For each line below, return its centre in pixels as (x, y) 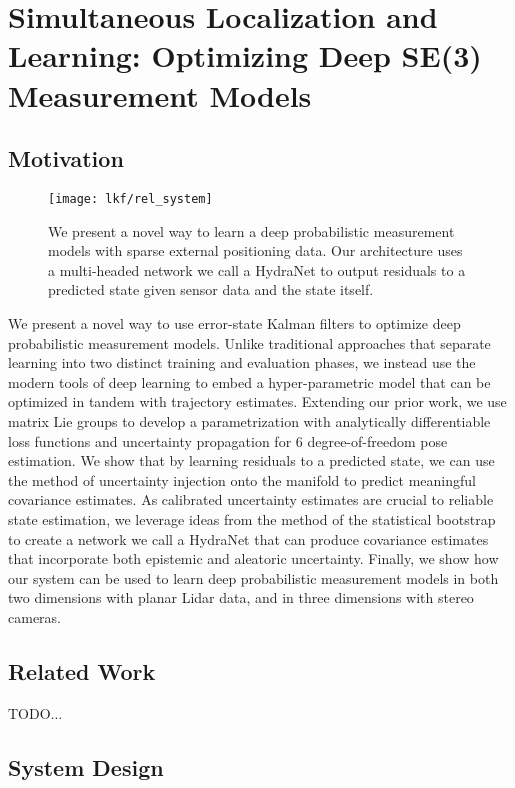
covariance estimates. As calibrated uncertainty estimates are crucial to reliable (251, 499)
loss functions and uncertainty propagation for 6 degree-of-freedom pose (228, 440)
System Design (86, 766)
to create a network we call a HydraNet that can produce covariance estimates (248, 538)
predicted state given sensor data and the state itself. (211, 289)
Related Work (82, 670)
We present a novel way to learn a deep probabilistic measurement (251, 230)
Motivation (66, 158)
